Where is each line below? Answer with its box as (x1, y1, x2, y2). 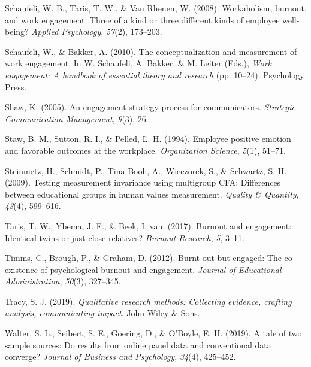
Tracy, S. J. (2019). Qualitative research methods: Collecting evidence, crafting (5, 295, 292, 307)
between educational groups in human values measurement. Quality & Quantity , (5, 187, 299, 200)
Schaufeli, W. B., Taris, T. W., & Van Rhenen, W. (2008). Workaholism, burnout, (5, 2, 307, 14)
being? (5, 25, 29, 38)
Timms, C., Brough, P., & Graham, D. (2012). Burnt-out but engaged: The (5, 251, 282, 264)
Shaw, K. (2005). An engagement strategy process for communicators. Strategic (5, 101, 295, 113)
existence (5, 263, 38, 275)
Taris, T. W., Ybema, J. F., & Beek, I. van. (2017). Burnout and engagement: (5, 219, 292, 232)
